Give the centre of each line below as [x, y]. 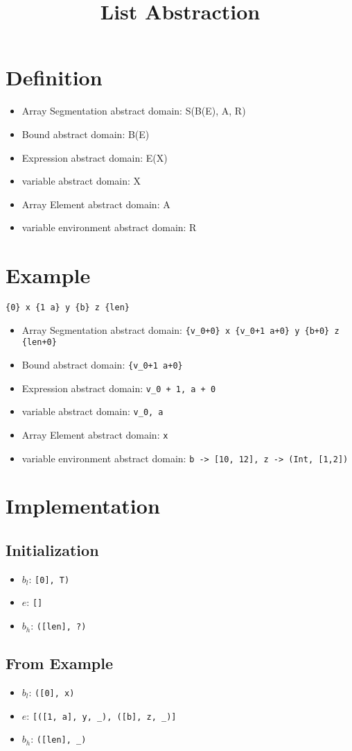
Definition [54, 77]
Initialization [52, 550]
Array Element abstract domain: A [96, 204]
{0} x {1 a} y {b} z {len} [68, 307]
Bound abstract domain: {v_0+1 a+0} [102, 364]
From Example [60, 663]
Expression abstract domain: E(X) [95, 157]
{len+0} [39, 343]
